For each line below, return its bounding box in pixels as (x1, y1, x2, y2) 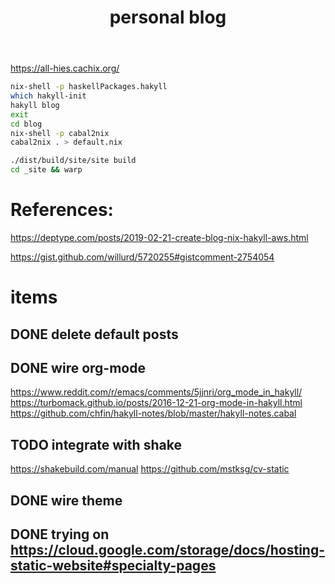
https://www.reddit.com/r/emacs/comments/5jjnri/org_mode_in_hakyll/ (10, 386, 303, 398)
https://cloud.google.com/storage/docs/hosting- (10, 541, 326, 558)
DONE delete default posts (10, 326, 179, 343)
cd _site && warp (10, 165, 83, 175)
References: (10, 199, 114, 221)
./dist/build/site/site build (10, 156, 137, 166)
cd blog (10, 119, 43, 129)
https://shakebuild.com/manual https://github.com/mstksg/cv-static (10, 463, 290, 475)
